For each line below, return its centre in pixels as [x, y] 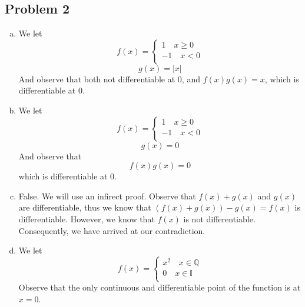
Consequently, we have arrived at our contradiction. [112, 230]
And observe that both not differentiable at [97, 79]
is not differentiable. [219, 218]
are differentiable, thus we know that [85, 207]
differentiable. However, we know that [87, 218]
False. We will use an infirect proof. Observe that [107, 196]
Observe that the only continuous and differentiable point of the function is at [160, 287]
